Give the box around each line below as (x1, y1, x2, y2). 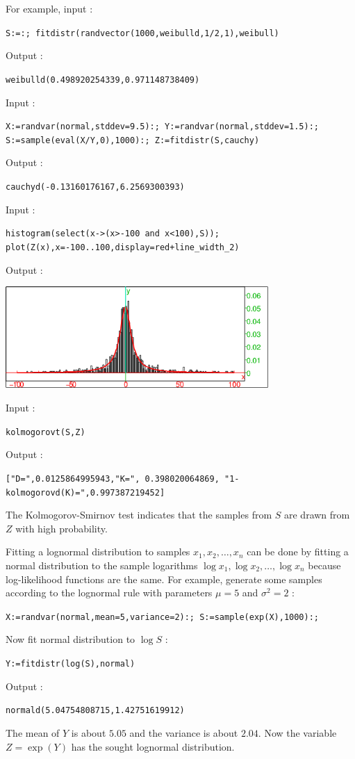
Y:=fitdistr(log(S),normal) (6, 659, 135, 669)
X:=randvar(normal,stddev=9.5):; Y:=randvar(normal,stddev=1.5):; (6, 122, 320, 132)
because (308, 557, 341, 572)
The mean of (6, 725, 60, 740)
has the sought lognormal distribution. (71, 739, 235, 753)
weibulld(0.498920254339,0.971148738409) (6, 74, 200, 85)
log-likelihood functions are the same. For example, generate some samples (6, 571, 322, 586)
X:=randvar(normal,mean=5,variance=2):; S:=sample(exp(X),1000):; (6, 612, 320, 622)
